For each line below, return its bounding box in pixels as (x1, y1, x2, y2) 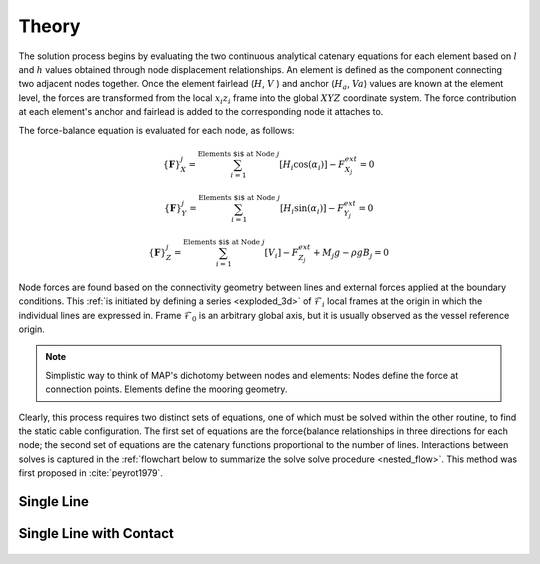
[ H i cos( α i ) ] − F (279, 158, 345, 172)
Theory (18, 15, 81, 37)
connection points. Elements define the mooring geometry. (45, 383, 288, 395)
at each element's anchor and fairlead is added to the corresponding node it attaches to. (18, 106, 384, 118)
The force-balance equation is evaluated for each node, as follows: (18, 124, 295, 136)
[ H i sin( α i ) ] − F (280, 203, 345, 217)
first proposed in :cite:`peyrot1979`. (18, 467, 164, 479)
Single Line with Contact (18, 525, 174, 542)
